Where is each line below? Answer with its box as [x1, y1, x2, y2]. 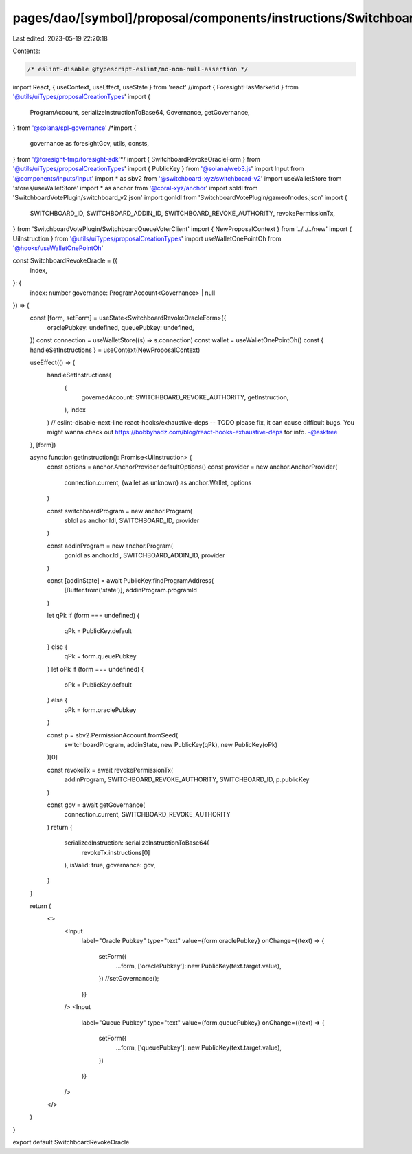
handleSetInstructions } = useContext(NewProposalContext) [30, 346, 201, 354]
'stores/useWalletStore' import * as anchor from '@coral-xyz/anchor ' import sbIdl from [12, 184, 258, 192]
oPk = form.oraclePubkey [64, 705, 137, 714]
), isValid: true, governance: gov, [64, 861, 156, 869]
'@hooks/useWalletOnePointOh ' [12, 244, 104, 252]
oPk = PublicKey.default [64, 680, 132, 689]
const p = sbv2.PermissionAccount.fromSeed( [47, 731, 179, 739]
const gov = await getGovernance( [47, 801, 146, 809]
